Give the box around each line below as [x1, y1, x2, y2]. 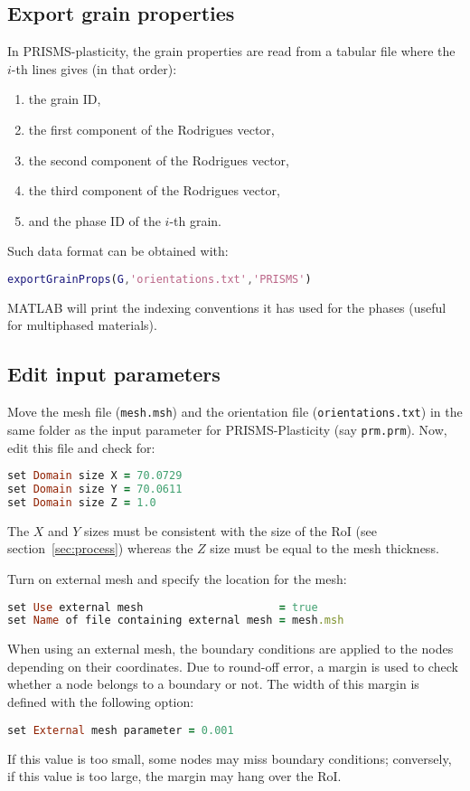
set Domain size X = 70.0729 [7, 469, 183, 483]
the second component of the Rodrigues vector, [28, 150, 289, 169]
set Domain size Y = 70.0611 [7, 483, 183, 495]
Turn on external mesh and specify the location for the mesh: [7, 569, 347, 588]
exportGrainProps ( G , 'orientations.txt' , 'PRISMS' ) [7, 272, 312, 286]
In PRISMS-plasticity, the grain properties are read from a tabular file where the [7, 42, 456, 61]
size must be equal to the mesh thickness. [210, 539, 439, 558]
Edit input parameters [7, 360, 221, 388]
